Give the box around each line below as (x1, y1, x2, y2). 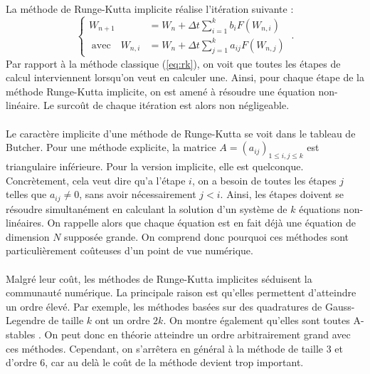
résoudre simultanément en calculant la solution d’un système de (6, 201, 287, 216)
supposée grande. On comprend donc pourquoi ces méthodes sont (64, 229, 349, 244)
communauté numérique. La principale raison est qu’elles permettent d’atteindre (6, 285, 356, 300)
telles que (6, 187, 47, 202)
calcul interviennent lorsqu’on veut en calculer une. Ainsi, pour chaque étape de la (6, 70, 364, 85)
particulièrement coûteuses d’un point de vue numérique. (6, 243, 253, 258)
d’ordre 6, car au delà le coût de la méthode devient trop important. (6, 355, 304, 370)
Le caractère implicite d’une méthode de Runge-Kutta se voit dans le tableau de (6, 125, 356, 140)
